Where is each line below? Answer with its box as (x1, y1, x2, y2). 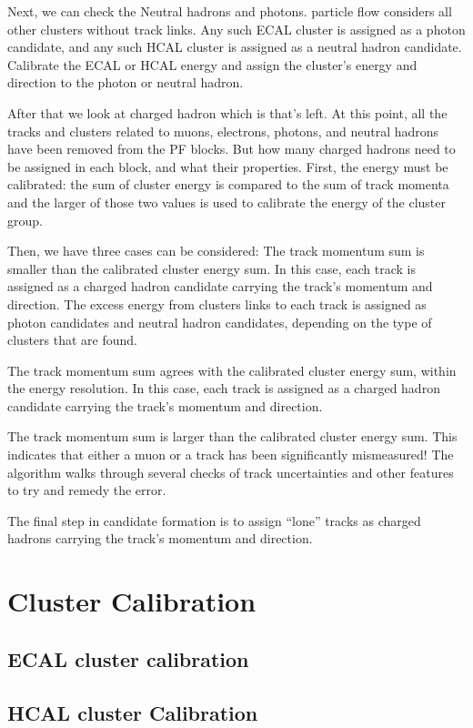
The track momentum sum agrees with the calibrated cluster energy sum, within (7, 360, 457, 379)
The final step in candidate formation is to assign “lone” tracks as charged (7, 511, 421, 530)
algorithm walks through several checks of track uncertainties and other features (7, 462, 454, 481)
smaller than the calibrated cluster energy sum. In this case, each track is (7, 258, 416, 278)
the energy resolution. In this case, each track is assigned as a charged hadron (7, 379, 440, 398)
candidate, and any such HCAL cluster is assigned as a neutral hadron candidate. (7, 37, 462, 56)
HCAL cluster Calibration (7, 698, 258, 726)
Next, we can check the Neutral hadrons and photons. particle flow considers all (7, 2, 452, 20)
